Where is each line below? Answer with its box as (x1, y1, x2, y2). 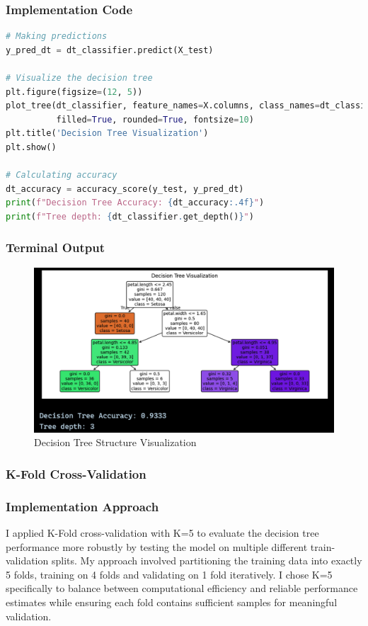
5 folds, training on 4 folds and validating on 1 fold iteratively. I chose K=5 (6, 567, 333, 581)
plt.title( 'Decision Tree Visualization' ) (6, 128, 209, 139)
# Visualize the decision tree (6, 73, 153, 83)
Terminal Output (6, 239, 105, 256)
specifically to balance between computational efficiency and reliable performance (6, 581, 358, 596)
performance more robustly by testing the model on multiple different (6, 539, 308, 554)
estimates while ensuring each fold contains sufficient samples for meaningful (6, 595, 338, 610)
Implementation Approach (6, 497, 159, 515)
